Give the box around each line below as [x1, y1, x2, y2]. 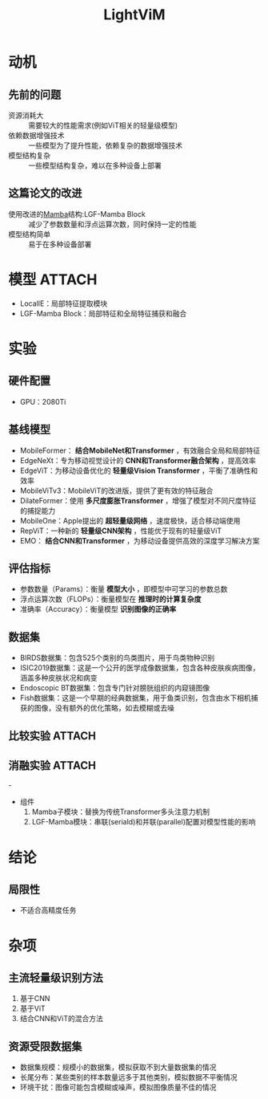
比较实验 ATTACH [8, 729, 96, 743]
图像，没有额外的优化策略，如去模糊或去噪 [34, 703, 174, 713]
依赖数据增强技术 [8, 131, 65, 140]
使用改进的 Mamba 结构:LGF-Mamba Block [8, 209, 146, 218]
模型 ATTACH [8, 271, 98, 288]
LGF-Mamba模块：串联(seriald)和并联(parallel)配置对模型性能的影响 [31, 817, 256, 827]
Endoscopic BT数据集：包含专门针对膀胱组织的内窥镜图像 [19, 683, 210, 693]
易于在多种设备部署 [28, 239, 92, 249]
